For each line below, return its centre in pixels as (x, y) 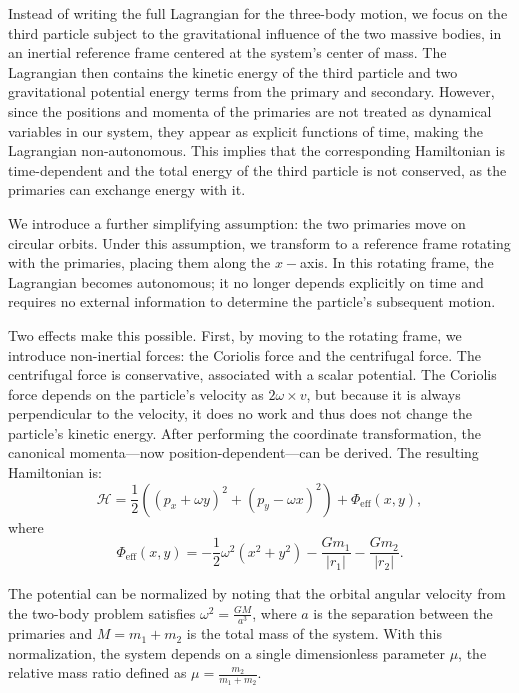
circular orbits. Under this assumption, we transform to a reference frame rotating (259, 242)
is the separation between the (403, 612)
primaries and (50, 633)
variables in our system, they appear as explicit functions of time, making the (245, 130)
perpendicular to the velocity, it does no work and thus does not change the (240, 413)
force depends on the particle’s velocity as (136, 393)
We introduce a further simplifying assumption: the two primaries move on (237, 222)
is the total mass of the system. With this (314, 633)
